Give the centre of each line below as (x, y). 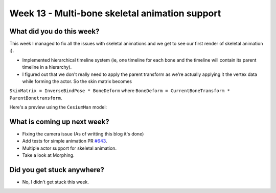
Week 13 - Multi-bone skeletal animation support (115, 13)
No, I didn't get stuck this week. (56, 182)
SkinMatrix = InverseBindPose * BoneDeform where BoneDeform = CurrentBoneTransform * (120, 91)
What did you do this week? (54, 31)
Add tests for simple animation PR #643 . (65, 141)
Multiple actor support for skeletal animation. (70, 148)
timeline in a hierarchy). (47, 67)
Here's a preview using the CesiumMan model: (58, 107)
